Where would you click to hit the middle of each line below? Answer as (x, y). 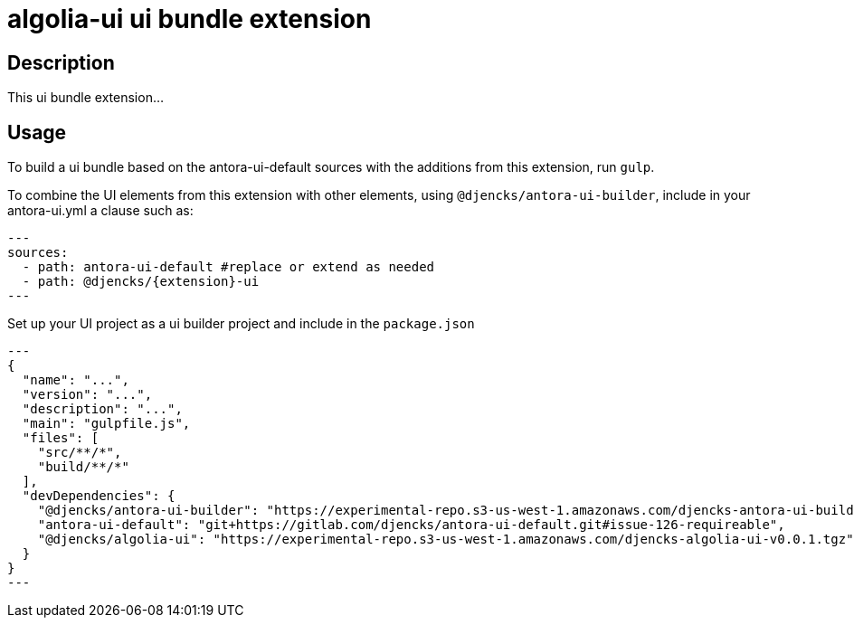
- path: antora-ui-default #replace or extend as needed (228, 267)
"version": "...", (87, 395)
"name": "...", (76, 380)
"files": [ (61, 438)
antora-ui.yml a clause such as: (100, 211)
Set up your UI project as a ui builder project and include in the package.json (241, 324)
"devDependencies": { (99, 496)
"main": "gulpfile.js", (106, 424)
